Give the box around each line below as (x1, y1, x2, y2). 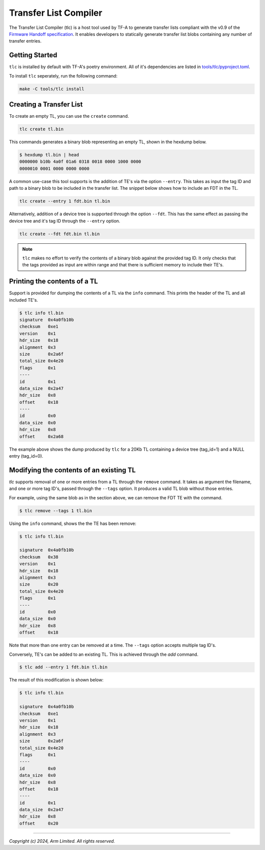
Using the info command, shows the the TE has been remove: (9, 520, 137, 526)
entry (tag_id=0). (9, 453, 44, 459)
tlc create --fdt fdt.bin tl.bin (19, 231, 100, 236)
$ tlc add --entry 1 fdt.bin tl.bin (19, 665, 108, 670)
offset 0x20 (19, 821, 59, 826)
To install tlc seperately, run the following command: (9, 73, 118, 78)
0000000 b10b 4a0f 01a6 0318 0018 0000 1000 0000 (19, 159, 141, 164)
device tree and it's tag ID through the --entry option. (9, 218, 120, 224)
